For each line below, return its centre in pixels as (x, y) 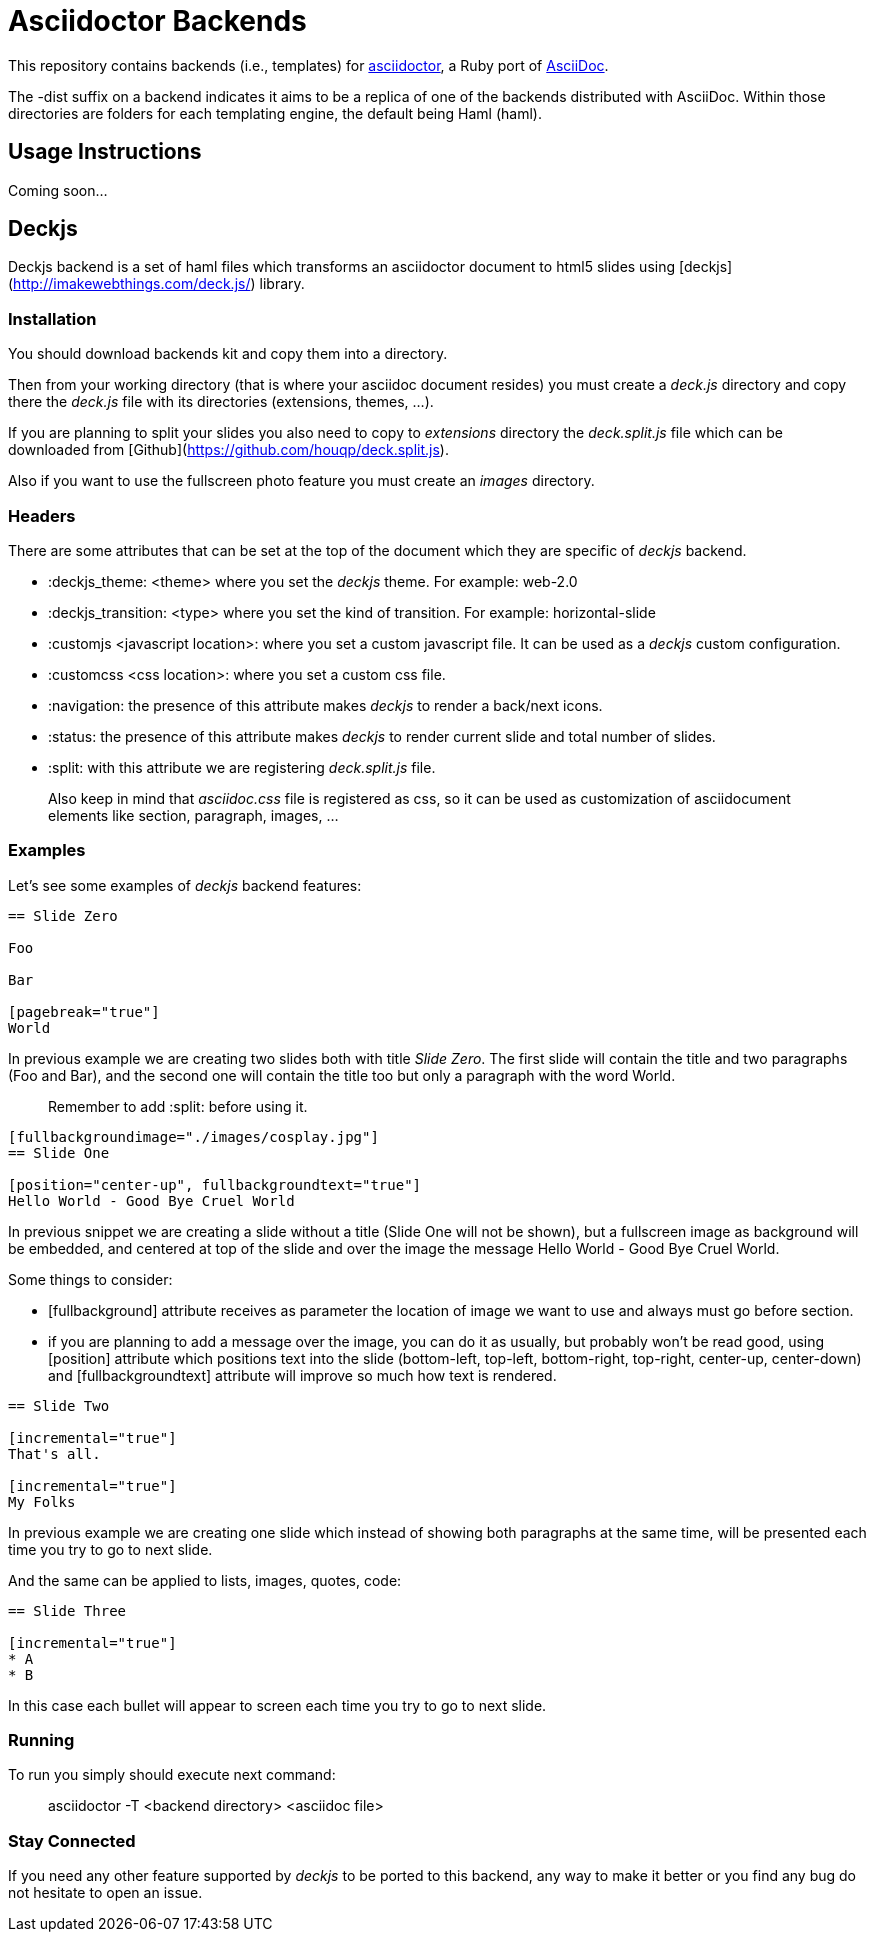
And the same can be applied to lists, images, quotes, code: (205, 1580)
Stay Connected (72, 1840)
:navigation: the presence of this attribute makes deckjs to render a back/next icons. (325, 705)
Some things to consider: (90, 1279)
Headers (42, 515)
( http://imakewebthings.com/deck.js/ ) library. (156, 284)
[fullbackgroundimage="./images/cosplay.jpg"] (193, 1136)
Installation (52, 318)
